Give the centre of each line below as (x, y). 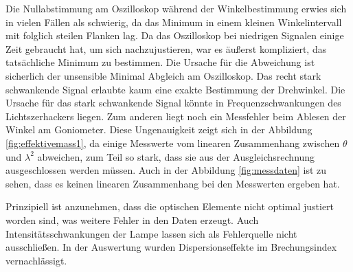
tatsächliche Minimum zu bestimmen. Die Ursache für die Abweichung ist (160, 62)
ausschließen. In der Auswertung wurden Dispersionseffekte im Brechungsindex (171, 247)
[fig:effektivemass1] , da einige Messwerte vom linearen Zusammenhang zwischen (173, 143)
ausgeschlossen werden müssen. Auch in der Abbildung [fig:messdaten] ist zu (166, 170)
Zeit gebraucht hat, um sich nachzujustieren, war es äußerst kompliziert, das (166, 48)
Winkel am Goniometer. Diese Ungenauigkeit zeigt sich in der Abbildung (159, 129)
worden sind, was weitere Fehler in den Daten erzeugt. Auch (132, 219)
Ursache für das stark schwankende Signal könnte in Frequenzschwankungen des (173, 103)
